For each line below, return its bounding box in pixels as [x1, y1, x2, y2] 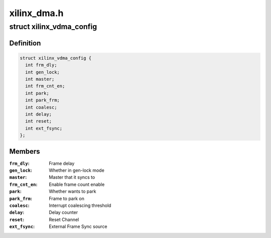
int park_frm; [25, 97, 60, 103]
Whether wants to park [49, 188, 96, 194]
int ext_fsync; [25, 126, 63, 131]
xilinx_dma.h [9, 8, 64, 19]
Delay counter [49, 209, 78, 215]
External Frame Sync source [49, 223, 107, 229]
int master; [25, 76, 55, 82]
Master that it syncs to [49, 174, 95, 180]
